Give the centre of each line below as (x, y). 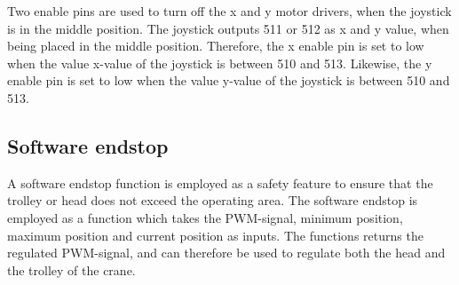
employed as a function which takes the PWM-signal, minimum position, (205, 217)
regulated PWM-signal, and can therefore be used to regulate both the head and (226, 253)
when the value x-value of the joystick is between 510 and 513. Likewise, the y (220, 63)
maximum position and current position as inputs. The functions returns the (215, 235)
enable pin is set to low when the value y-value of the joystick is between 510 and (229, 80)
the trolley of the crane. (71, 269)
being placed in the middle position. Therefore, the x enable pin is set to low (216, 46)
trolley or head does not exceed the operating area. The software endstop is (213, 200)
